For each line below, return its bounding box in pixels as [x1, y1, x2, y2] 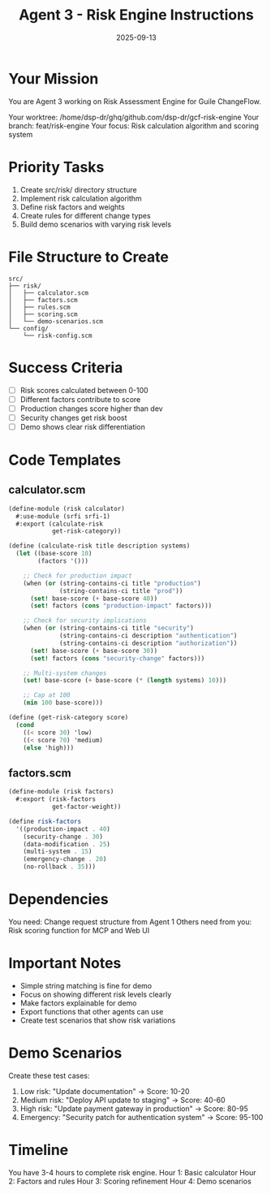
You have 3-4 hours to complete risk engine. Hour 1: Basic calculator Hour [8, 1167, 257, 1177]
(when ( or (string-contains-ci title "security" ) [23, 624, 195, 633]
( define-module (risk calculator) [8, 504, 126, 513]
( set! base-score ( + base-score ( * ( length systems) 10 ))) [23, 677, 227, 685]
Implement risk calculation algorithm [19, 193, 142, 203]
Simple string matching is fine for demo [19, 980, 153, 990]
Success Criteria [8, 358, 123, 377]
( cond [15, 720, 35, 729]
